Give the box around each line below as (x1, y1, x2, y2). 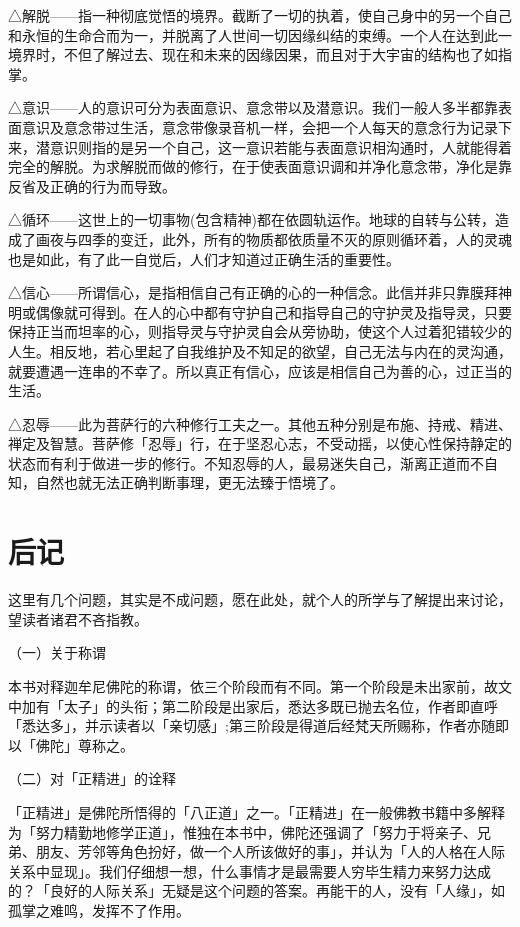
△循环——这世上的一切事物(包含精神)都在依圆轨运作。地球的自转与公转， (8, 209, 495, 230)
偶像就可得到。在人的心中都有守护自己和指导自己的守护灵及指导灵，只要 (35, 301, 512, 322)
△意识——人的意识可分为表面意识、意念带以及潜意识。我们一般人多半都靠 (8, 97, 498, 118)
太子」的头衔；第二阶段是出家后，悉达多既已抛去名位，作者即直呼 (63, 695, 498, 716)
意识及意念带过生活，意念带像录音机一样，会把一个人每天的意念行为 (21, 116, 470, 137)
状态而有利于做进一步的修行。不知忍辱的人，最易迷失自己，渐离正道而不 (8, 452, 484, 473)
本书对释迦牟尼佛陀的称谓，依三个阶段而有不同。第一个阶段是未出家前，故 (8, 675, 498, 696)
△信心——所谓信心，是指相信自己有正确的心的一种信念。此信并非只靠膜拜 (8, 282, 498, 303)
